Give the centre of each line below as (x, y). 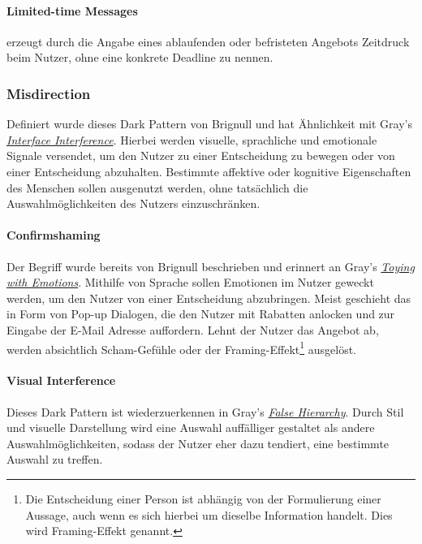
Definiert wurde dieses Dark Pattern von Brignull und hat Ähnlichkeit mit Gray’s (209, 124)
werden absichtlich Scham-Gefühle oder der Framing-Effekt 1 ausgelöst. (182, 348)
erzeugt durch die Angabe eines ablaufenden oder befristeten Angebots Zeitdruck (208, 41)
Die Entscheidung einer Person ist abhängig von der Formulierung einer (203, 498)
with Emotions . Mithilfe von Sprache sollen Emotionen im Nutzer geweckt (190, 282)
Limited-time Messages (72, 10)
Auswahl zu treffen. (55, 459)
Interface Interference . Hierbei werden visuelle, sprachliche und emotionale (192, 139)
